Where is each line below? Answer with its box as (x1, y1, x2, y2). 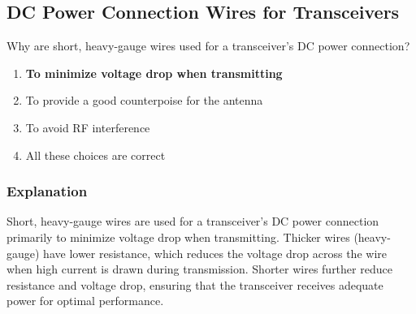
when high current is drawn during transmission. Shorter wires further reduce (6, 260, 392, 277)
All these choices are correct (25, 146, 166, 163)
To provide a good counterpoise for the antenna (25, 92, 263, 109)
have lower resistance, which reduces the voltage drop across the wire (43, 244, 387, 261)
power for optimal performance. (6, 292, 164, 309)
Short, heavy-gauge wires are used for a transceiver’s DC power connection (6, 213, 379, 230)
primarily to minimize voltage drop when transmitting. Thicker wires (6, 228, 350, 245)
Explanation (6, 181, 88, 201)
